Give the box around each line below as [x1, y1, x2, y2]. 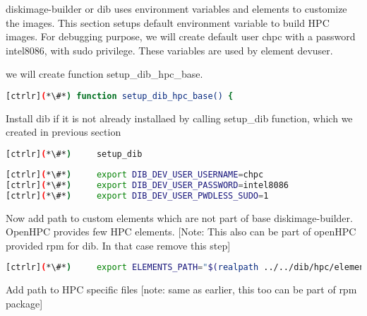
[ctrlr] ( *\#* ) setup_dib [6, 149, 143, 160]
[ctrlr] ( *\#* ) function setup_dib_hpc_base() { [6, 90, 234, 101]
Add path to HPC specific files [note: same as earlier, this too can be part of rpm [6, 282, 357, 297]
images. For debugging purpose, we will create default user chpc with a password [6, 29, 356, 44]
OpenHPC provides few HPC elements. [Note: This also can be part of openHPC [6, 224, 356, 239]
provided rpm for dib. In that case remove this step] [6, 238, 231, 252]
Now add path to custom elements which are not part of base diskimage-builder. [6, 210, 353, 225]
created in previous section [6, 124, 121, 139]
